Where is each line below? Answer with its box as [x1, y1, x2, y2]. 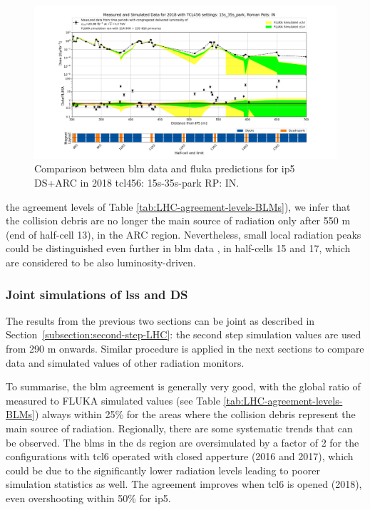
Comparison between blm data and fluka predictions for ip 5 [34, 161, 295, 176]
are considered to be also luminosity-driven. [6, 255, 196, 270]
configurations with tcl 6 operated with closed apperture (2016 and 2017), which [6, 449, 354, 464]
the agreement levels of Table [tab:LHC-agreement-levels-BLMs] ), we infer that [6, 199, 351, 214]
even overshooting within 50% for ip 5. [6, 490, 171, 505]
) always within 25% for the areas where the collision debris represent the [34, 407, 356, 422]
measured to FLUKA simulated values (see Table [6, 392, 220, 407]
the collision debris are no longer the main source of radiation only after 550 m [6, 213, 351, 228]
